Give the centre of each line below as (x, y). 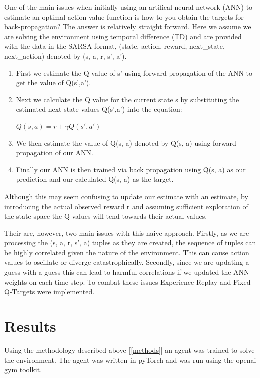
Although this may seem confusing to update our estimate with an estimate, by (126, 196)
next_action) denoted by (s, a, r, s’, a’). (66, 55)
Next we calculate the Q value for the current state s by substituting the (127, 99)
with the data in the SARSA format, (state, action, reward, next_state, (114, 46)
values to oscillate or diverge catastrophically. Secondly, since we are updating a (127, 262)
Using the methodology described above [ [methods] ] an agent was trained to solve (129, 350)
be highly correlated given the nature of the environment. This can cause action (127, 252)
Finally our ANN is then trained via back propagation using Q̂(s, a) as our (131, 169)
